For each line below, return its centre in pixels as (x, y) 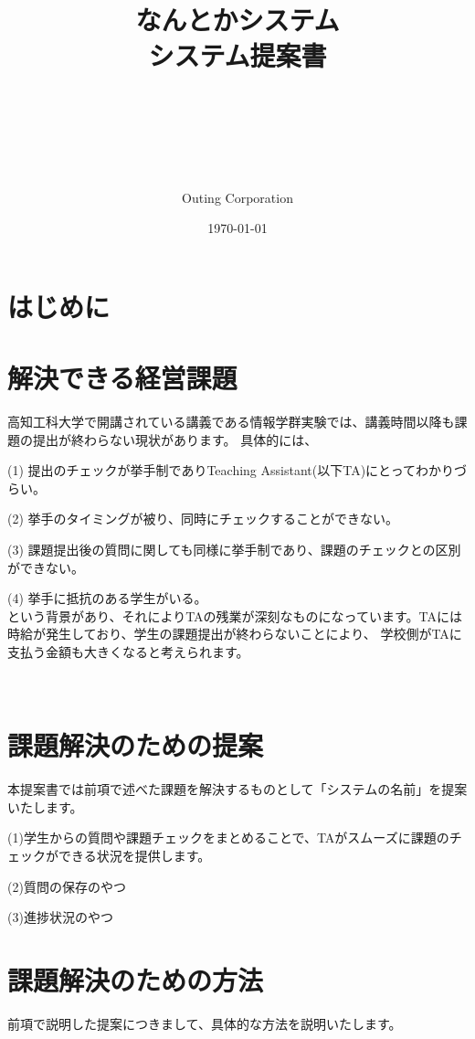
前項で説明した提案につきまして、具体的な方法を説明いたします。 (205, 1023)
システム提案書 (237, 55)
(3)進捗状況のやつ (60, 917)
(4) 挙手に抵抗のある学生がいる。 (107, 598)
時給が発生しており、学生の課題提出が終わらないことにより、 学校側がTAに (235, 634)
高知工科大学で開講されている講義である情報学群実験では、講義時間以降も (231, 422)
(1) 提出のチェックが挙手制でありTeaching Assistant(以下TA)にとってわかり (231, 470)
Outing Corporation (237, 197)
